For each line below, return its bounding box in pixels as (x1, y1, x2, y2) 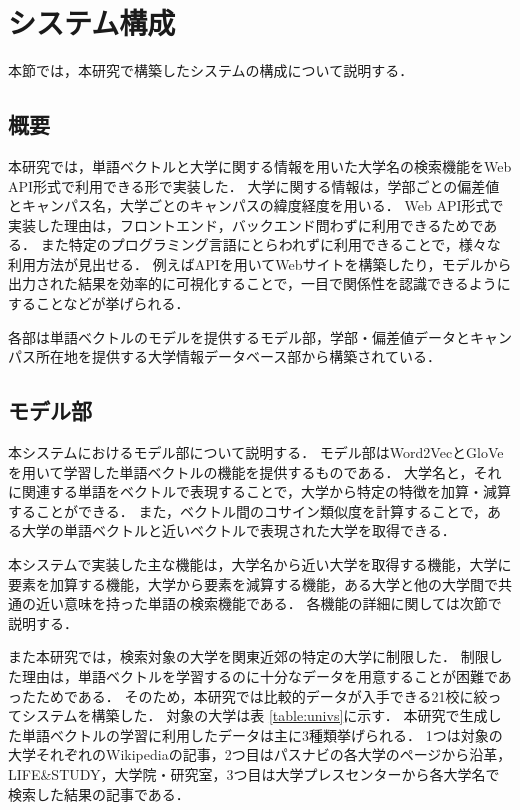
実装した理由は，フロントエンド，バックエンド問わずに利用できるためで (8, 214, 484, 235)
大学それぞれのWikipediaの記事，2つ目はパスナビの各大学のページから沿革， (8, 744, 512, 765)
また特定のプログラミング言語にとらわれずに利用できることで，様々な (40, 234, 501, 255)
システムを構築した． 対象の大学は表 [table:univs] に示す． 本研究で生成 (21, 705, 488, 726)
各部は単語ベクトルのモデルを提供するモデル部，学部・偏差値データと (8, 326, 470, 347)
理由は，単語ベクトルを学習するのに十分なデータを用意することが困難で (21, 666, 498, 686)
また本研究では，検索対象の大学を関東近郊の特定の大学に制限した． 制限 (8, 646, 489, 667)
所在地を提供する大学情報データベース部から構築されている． (35, 346, 441, 367)
